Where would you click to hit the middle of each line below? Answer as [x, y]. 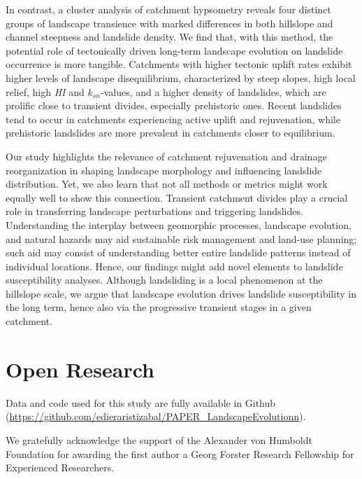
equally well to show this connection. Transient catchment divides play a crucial [177, 197]
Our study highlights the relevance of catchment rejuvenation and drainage [166, 156]
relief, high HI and [45, 91]
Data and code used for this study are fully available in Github [141, 402]
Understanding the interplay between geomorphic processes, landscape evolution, [179, 224]
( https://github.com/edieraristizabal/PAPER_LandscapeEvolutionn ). [156, 416]
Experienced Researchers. [60, 467]
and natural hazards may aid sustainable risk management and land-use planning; [181, 238]
